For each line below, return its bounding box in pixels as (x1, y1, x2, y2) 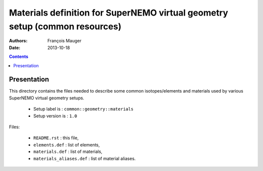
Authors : (9, 38, 28, 44)
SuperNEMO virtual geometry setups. (9, 95, 85, 101)
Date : (9, 44, 20, 51)
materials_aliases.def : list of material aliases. (33, 155, 136, 161)
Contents (9, 54, 29, 59)
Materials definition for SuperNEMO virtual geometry (9, 7, 228, 18)
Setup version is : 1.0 (33, 113, 77, 119)
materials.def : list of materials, (33, 149, 102, 154)
